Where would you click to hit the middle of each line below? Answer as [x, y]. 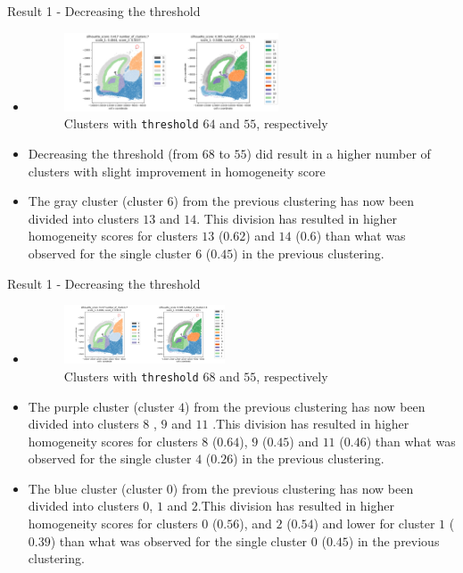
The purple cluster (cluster [101, 406]
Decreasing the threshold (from [113, 153]
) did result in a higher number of [339, 153]
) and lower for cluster [374, 524]
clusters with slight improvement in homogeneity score [177, 171]
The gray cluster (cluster [95, 201]
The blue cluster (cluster [95, 488]
